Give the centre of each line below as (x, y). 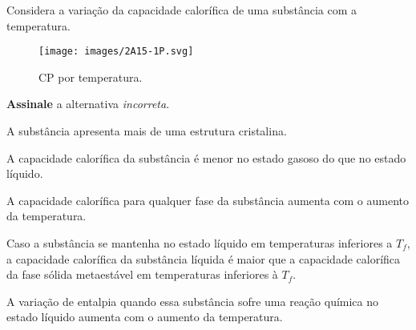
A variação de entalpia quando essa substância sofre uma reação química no (193, 301)
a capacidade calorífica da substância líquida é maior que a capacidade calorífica (204, 258)
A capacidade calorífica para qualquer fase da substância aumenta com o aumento (208, 200)
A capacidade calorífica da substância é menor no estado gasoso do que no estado (206, 157)
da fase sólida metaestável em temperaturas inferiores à (142, 274)
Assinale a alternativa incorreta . (88, 104)
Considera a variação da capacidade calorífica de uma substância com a (182, 10)
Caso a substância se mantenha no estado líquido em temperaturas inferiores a (200, 243)
